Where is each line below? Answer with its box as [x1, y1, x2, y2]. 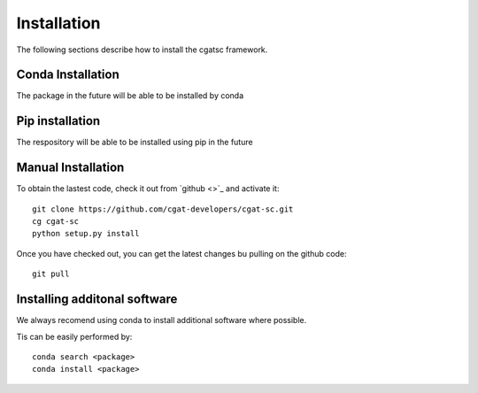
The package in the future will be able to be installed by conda [16, 90, 244, 101]
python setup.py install [32, 228, 140, 239]
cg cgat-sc [32, 217, 80, 227]
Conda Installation [16, 67, 119, 82]
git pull [32, 269, 70, 279]
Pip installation [16, 113, 101, 128]
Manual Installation [16, 160, 125, 175]
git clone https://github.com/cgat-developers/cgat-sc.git [32, 204, 294, 214]
